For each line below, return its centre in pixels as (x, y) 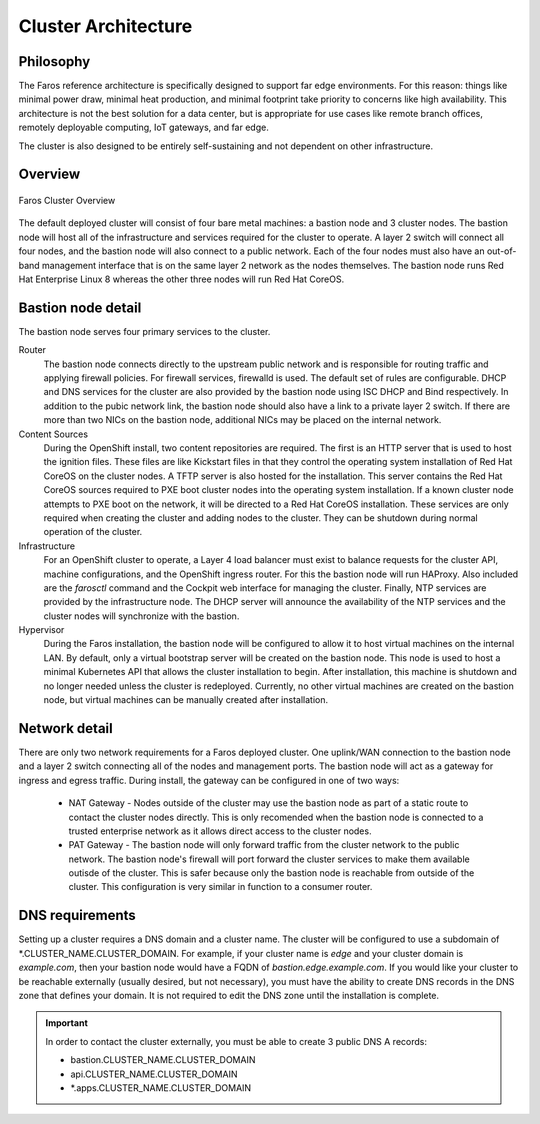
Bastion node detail (80, 307)
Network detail (66, 728)
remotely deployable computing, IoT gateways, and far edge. (143, 127)
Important (67, 1023)
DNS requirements (77, 915)
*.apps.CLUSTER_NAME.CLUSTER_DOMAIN (161, 1087)
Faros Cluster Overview (67, 201)
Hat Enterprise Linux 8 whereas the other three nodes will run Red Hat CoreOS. (181, 279)
